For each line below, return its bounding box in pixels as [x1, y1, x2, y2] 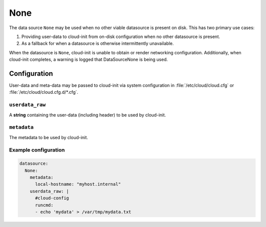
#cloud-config [35, 195, 69, 201]
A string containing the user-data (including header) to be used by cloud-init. [9, 112, 166, 118]
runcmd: [35, 202, 54, 208]
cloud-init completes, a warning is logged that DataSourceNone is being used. [9, 57, 168, 63]
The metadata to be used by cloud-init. [9, 134, 88, 140]
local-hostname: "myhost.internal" [35, 182, 121, 187]
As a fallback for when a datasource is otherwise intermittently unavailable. [21, 40, 174, 46]
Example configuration [9, 147, 65, 153]
